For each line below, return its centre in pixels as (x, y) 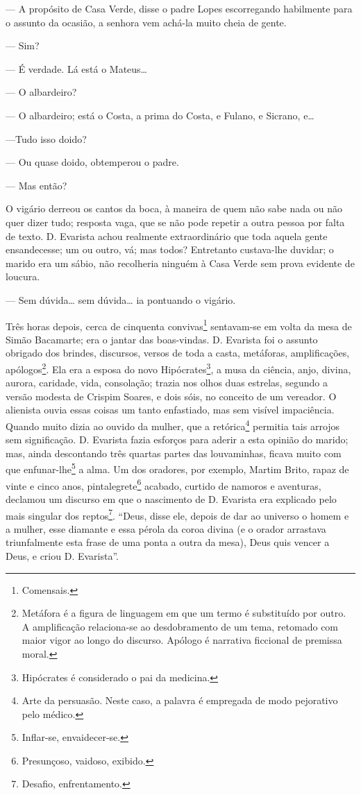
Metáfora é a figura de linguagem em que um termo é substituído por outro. (184, 613)
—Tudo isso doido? (46, 138)
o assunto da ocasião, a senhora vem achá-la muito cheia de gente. (146, 22)
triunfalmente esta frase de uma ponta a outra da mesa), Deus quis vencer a (168, 542)
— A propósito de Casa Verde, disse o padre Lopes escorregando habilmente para (179, 8)
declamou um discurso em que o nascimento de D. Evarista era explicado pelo (171, 498)
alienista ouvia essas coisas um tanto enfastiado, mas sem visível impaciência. (170, 410)
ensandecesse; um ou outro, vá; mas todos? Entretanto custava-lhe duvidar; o (170, 249)
